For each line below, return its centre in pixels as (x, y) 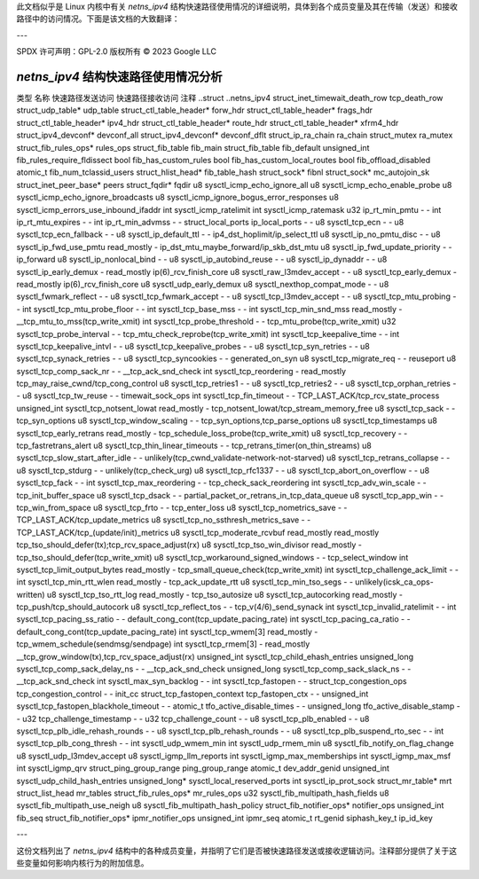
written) (31, 594)
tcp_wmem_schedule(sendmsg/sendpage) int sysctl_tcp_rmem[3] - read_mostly (163, 644)
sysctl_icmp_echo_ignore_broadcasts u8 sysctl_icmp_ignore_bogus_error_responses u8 (177, 197)
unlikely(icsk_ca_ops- (394, 582)
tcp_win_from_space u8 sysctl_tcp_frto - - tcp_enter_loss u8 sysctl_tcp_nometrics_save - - (182, 507)
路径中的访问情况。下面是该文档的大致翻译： (98, 19)
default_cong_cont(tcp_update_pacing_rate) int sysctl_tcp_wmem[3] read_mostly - (167, 632)
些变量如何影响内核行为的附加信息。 (82, 863)
